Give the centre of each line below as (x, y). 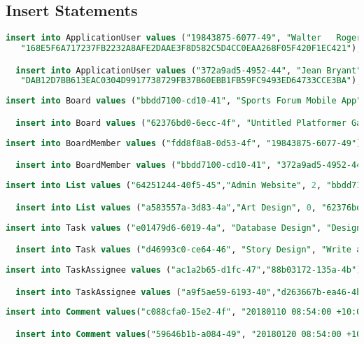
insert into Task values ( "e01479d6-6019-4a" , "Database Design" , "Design (184, 228)
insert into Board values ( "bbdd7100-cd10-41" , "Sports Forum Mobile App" (184, 101)
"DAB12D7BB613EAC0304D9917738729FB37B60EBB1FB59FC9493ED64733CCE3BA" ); (191, 81)
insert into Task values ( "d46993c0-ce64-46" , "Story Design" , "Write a (189, 250)
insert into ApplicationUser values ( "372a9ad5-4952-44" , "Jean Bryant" (189, 70)
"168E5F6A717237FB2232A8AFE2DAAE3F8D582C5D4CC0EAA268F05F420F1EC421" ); (191, 49)
